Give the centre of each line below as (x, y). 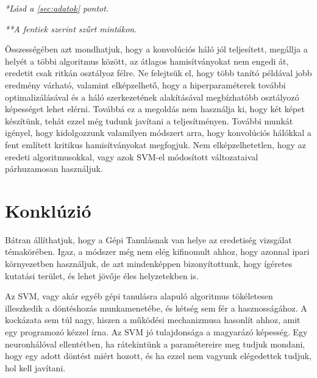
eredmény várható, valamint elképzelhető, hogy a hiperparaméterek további (145, 84)
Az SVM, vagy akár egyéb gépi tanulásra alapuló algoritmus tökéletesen (139, 296)
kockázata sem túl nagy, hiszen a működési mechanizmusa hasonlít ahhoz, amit (153, 320)
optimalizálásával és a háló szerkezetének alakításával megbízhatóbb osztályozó (152, 97)
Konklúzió (48, 210)
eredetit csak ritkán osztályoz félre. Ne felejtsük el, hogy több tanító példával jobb (158, 73)
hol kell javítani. (35, 367)
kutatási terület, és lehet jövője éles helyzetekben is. (102, 275)
